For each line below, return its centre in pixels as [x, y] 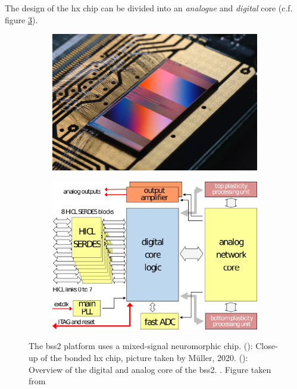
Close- [267, 346]
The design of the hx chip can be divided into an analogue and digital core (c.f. [149, 8]
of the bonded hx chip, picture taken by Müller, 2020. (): [144, 357]
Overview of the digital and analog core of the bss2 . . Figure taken [150, 369]
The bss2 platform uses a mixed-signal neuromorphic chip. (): [141, 346]
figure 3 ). [21, 19]
